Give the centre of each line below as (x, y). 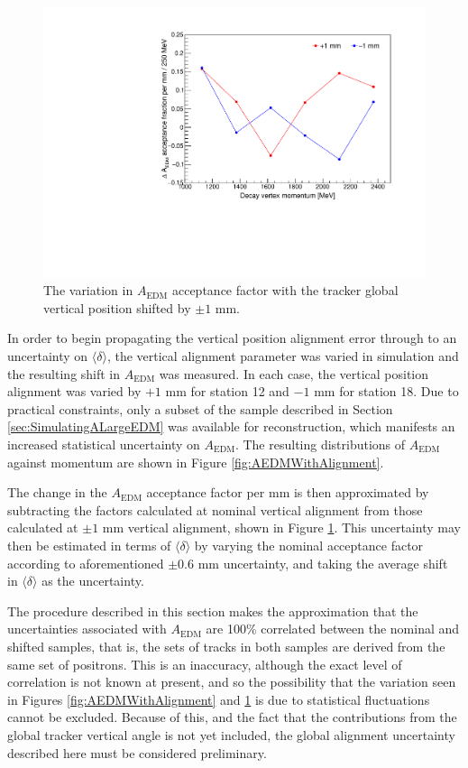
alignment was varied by (74, 391)
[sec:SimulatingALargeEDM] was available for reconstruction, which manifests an (231, 426)
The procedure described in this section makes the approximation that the (213, 611)
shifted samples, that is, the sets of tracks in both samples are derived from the (226, 646)
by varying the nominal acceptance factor (309, 545)
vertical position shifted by (117, 307)
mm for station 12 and (227, 391)
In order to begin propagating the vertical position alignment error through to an (232, 338)
